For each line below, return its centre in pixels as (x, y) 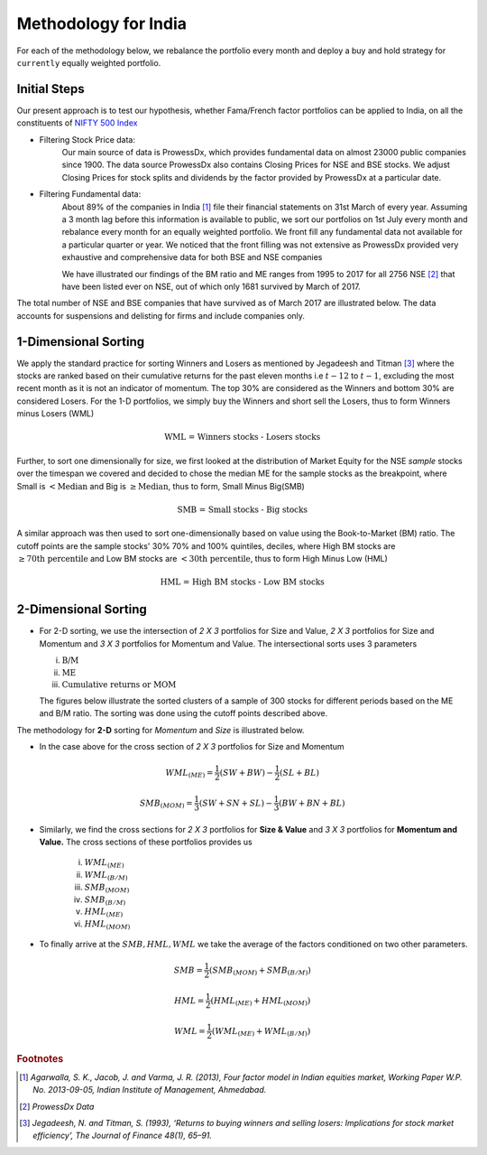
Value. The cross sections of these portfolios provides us (146, 842)
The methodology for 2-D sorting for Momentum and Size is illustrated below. (161, 730)
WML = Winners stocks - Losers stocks (242, 437)
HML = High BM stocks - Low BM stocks (242, 582)
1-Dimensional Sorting (81, 342)
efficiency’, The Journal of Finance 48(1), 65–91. (122, 1136)
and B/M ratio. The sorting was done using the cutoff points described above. (184, 713)
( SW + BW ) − (247, 773)
